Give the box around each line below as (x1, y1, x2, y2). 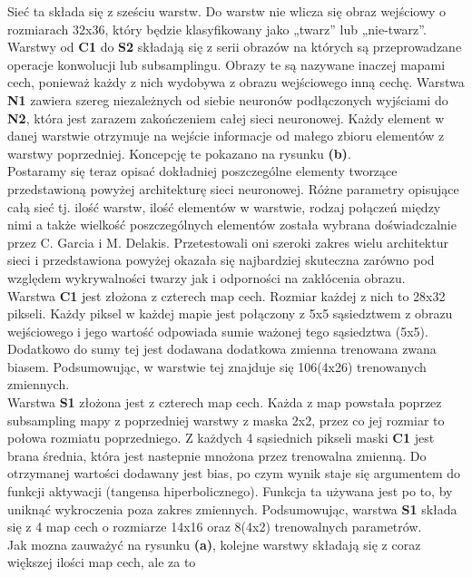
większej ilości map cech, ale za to (7, 553, 196, 572)
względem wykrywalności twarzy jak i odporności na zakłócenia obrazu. (7, 268, 406, 287)
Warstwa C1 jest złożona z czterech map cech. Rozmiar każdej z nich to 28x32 (7, 286, 446, 305)
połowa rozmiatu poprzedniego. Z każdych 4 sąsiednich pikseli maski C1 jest (7, 428, 435, 447)
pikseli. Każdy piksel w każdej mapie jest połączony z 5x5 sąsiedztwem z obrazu (7, 304, 453, 323)
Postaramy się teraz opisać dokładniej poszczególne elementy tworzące (7, 161, 398, 181)
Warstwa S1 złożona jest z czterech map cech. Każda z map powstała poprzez (7, 393, 442, 412)
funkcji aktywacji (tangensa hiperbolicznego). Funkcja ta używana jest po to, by (7, 482, 453, 501)
